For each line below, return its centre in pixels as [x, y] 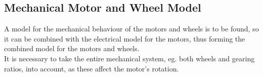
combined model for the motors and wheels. [72, 48]
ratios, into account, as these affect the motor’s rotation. [92, 68]
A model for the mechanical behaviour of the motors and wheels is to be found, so [131, 29]
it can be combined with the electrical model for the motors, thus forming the [125, 38]
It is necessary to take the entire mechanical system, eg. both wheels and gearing [129, 58]
